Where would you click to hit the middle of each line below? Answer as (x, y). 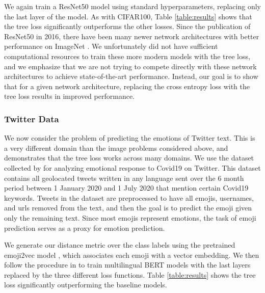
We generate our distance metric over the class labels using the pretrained (120, 245)
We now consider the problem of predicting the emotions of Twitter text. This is (130, 138)
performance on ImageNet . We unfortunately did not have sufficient (111, 46)
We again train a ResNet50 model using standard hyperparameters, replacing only (132, 6)
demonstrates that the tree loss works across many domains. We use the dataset (129, 158)
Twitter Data (32, 118)
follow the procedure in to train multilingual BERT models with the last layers (127, 265)
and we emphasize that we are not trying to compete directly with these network (130, 66)
